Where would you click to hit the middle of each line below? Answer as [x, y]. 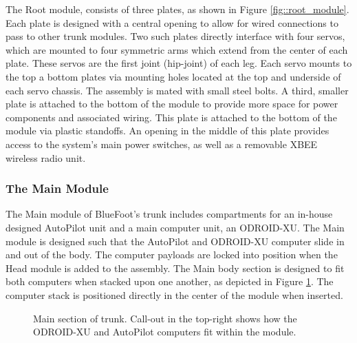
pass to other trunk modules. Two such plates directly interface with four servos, [175, 36]
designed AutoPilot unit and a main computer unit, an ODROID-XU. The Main [175, 227]
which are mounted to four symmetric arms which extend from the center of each [177, 49]
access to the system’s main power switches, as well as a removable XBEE [162, 144]
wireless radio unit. [46, 157]
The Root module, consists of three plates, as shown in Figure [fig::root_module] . [177, 9]
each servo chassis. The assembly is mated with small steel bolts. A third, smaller [177, 90]
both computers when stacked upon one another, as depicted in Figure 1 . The [170, 281]
